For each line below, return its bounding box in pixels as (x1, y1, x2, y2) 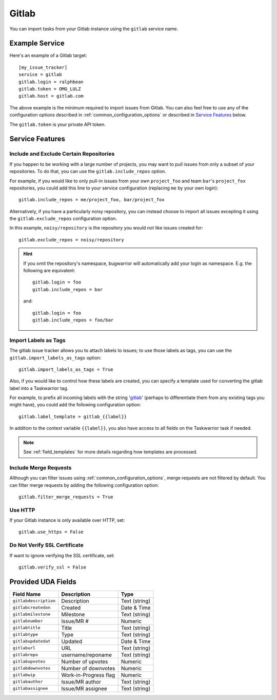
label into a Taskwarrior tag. (9, 385, 69, 391)
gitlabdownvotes (12, 666, 51, 671)
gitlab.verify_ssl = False (18, 564, 87, 570)
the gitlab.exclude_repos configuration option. (9, 216, 117, 222)
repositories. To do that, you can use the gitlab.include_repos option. (9, 168, 166, 175)
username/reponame (61, 651, 112, 658)
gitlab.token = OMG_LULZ (18, 86, 81, 92)
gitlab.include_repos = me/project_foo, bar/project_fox (18, 197, 165, 203)
